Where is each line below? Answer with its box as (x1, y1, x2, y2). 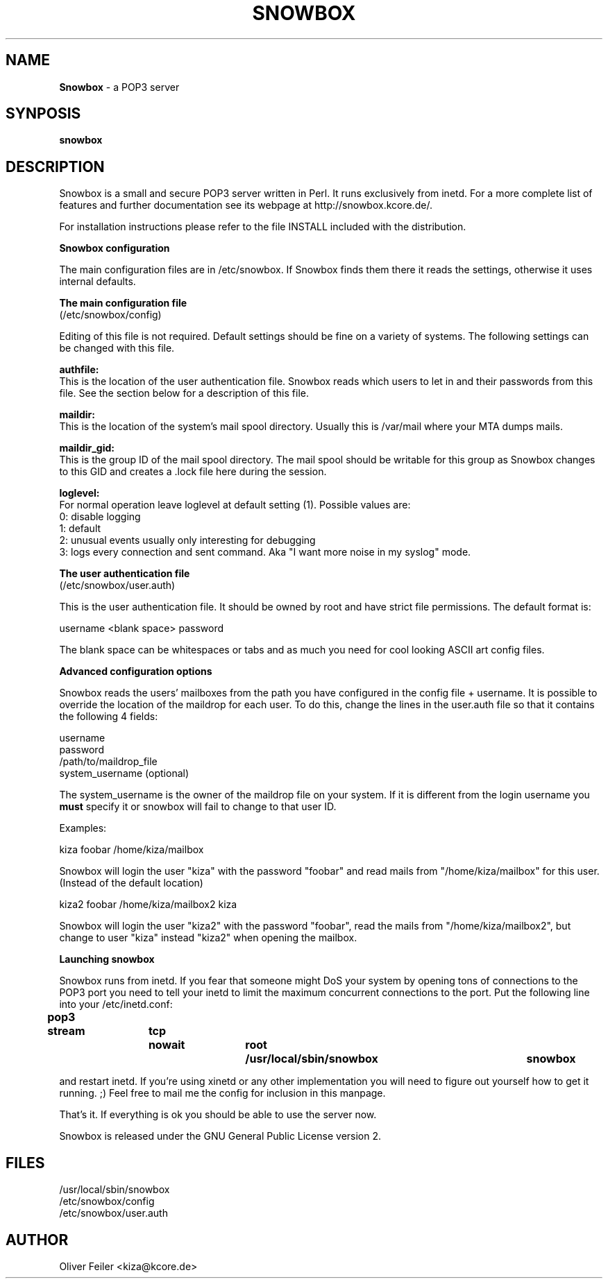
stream (47, 1024, 85, 1038)
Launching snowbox (59, 953, 155, 966)
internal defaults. (59, 275, 136, 288)
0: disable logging (59, 511, 141, 523)
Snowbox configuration (59, 242, 170, 255)
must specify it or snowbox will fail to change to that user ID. (59, 801, 337, 813)
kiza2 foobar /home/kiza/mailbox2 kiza (59, 898, 237, 911)
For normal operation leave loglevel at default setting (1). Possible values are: (59, 499, 411, 511)
